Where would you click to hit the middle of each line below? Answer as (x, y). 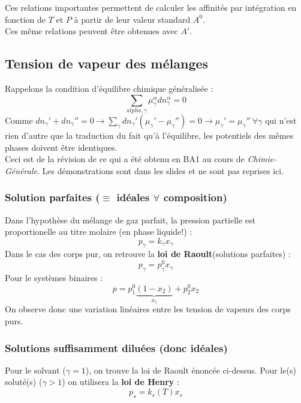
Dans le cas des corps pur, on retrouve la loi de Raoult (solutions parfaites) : (148, 254)
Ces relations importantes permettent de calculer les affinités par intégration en (151, 7)
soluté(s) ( (24, 382)
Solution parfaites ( (52, 197)
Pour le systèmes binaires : (54, 277)
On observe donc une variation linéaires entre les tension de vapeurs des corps (148, 309)
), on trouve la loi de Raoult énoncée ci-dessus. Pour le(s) (191, 370)
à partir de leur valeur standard (132, 19)
